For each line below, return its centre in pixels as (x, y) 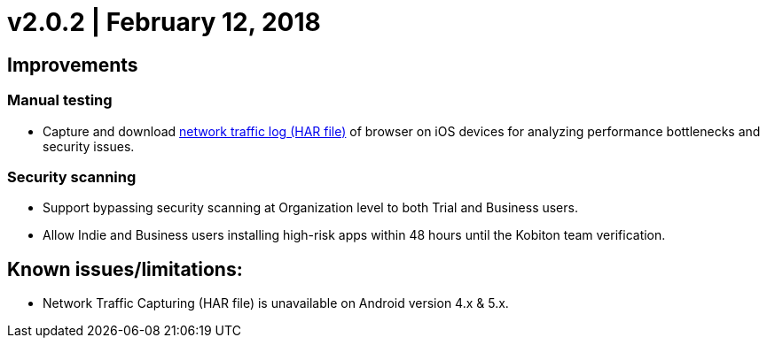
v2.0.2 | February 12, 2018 (164, 22)
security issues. (89, 146)
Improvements (73, 65)
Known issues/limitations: (125, 269)
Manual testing (60, 100)
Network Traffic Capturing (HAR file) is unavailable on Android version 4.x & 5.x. (276, 303)
